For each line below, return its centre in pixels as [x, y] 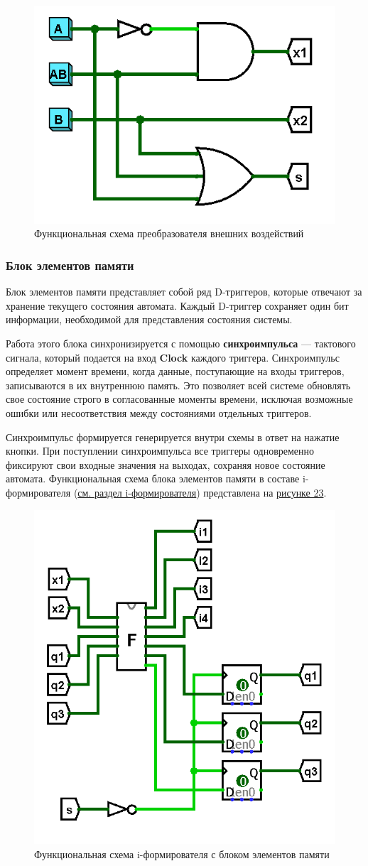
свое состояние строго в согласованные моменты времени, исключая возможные [179, 399]
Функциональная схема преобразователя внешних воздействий [169, 233]
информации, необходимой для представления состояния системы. [149, 319]
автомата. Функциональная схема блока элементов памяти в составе [153, 478]
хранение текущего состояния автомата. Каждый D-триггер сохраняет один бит [177, 305]
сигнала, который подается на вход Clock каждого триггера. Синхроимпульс [173, 357]
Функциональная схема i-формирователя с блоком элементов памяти [182, 854]
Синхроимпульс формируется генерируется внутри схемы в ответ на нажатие [173, 437]
